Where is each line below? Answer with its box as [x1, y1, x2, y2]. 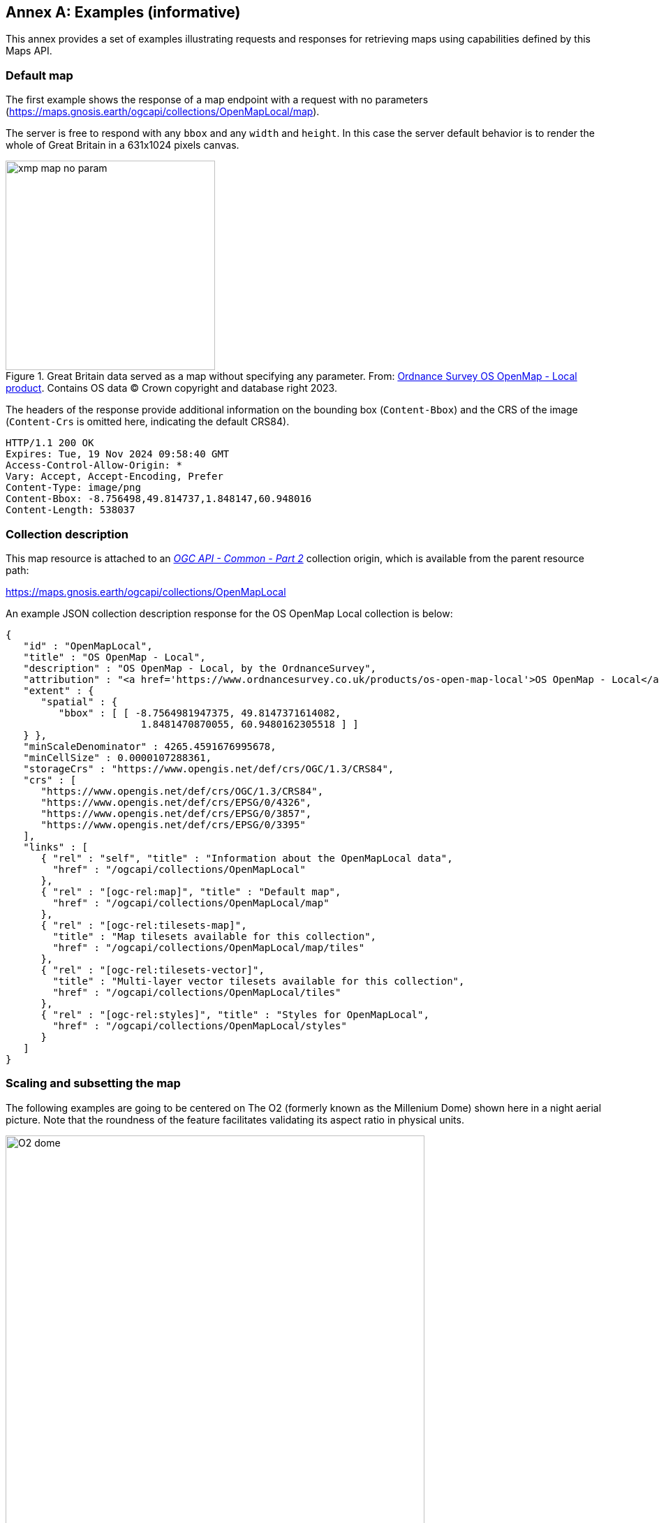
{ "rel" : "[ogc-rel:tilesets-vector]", [40, 964, 265, 976]
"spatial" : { [40, 696, 118, 707]
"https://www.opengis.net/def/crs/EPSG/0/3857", [40, 807, 312, 819]
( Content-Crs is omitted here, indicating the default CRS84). [6, 415, 290, 428]
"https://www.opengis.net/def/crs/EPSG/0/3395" [40, 818, 306, 830]
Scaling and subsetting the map [6, 1076, 181, 1091]
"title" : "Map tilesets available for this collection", [52, 930, 377, 942]
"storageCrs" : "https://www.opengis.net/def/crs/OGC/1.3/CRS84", [23, 763, 394, 774]
